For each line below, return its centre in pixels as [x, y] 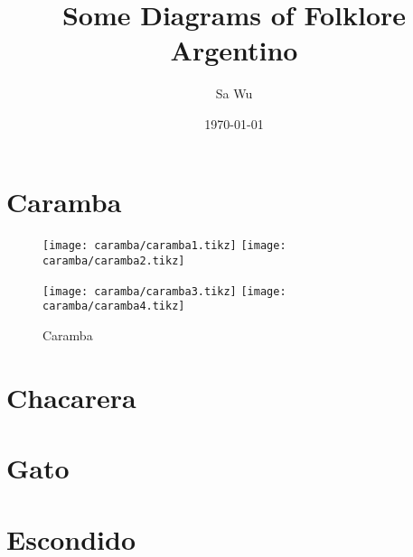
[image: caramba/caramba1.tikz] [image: [164, 246]
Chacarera [71, 397]
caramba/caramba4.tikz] [114, 306]
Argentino [234, 50]
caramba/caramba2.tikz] [114, 261]
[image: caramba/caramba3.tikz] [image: [164, 291]
